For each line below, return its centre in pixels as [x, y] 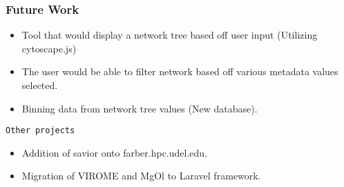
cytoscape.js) [49, 48]
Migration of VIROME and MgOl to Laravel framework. [141, 176]
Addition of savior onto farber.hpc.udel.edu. [115, 152]
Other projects [40, 131]
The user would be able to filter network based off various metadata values [180, 71]
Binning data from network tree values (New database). [140, 108]
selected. [40, 85]
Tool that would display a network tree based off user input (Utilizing [170, 35]
